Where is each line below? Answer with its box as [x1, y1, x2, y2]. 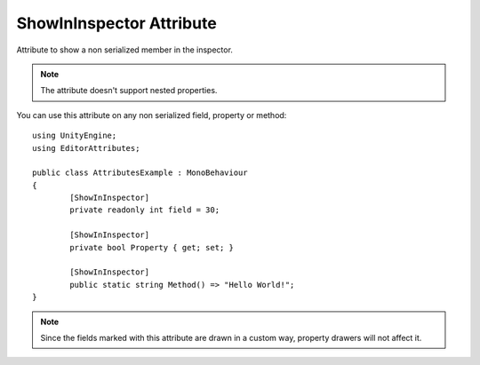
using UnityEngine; [32, 131, 117, 141]
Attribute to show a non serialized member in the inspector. [16, 44, 233, 55]
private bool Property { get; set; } [69, 242, 235, 252]
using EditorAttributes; [32, 143, 140, 153]
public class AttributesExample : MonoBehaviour [32, 168, 248, 178]
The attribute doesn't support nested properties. [40, 85, 218, 96]
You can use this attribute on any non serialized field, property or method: [16, 109, 287, 120]
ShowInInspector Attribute [16, 13, 217, 33]
